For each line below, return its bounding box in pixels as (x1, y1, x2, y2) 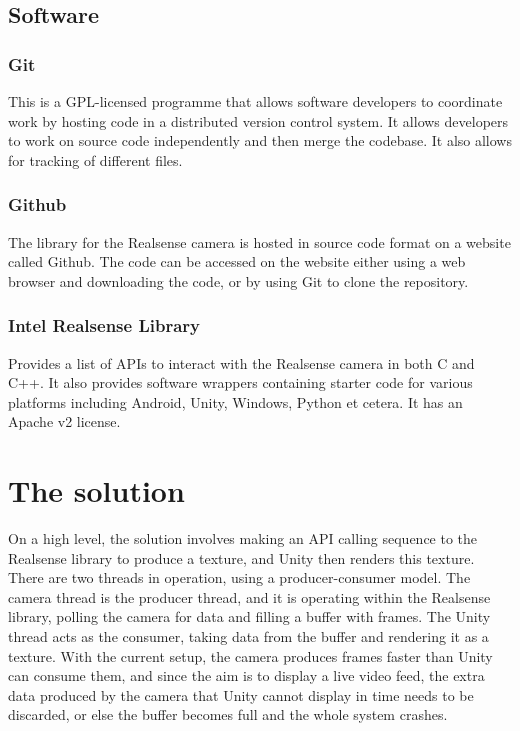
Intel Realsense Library (8, 313, 200, 338)
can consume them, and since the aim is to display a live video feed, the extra (8, 665, 485, 686)
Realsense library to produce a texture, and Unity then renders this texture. (8, 547, 475, 568)
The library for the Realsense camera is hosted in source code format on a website (8, 231, 511, 252)
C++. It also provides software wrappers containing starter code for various (8, 372, 473, 393)
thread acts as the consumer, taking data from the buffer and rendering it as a (8, 626, 489, 647)
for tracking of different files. (8, 149, 183, 170)
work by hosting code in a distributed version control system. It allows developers (8, 110, 509, 131)
